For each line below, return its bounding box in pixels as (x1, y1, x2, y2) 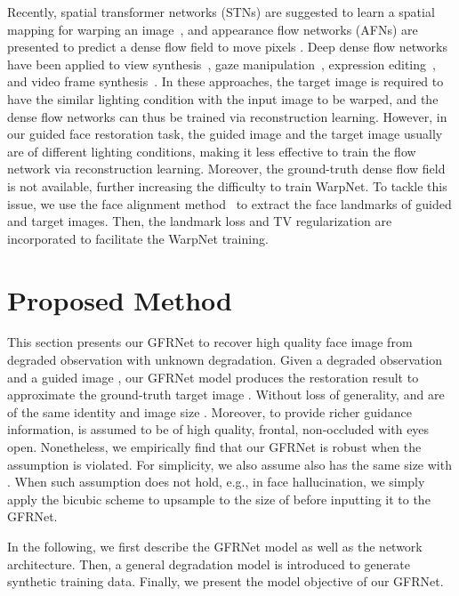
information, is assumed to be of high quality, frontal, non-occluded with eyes (7, 420, 430, 439)
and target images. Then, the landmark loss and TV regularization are (7, 212, 392, 230)
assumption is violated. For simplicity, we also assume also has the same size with (7, 455, 452, 473)
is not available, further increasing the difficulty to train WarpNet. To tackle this (7, 176, 447, 195)
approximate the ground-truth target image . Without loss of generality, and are (7, 385, 445, 404)
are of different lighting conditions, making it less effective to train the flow (7, 141, 416, 160)
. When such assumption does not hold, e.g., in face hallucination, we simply (7, 472, 425, 491)
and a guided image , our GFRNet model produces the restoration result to (7, 367, 419, 386)
